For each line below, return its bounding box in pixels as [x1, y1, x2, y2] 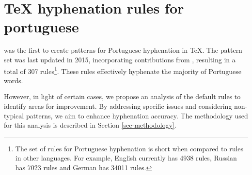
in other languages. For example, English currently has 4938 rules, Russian [15, 153, 237, 163]
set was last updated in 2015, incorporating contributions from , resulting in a [4, 54, 236, 64]
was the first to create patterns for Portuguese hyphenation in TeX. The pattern [4, 45, 242, 55]
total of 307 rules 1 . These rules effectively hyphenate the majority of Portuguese [4, 64, 241, 76]
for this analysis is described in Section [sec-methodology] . [4, 120, 176, 130]
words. [4, 75, 23, 85]
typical [4, 110, 24, 120]
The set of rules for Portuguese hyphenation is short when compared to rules [15, 143, 244, 153]
